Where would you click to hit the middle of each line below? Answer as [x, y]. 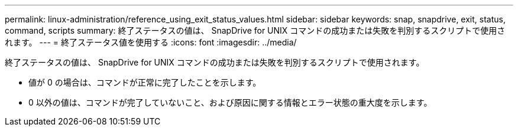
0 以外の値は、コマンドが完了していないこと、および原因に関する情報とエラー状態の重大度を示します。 [230, 102]
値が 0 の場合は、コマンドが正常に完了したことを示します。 [145, 82]
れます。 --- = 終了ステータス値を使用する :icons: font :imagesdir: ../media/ [151, 42]
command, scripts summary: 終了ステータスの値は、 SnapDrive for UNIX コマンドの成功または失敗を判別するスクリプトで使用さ [255, 30]
